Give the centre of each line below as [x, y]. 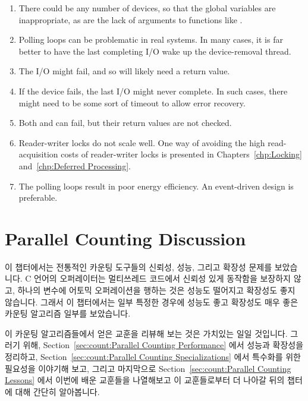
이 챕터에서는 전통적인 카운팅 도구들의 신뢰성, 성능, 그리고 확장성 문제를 [139, 266]
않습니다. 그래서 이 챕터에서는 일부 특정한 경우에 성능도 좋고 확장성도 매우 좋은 [152, 301]
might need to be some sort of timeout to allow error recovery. [132, 102]
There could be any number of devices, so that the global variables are [147, 8]
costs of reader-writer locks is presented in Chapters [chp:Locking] [181, 154]
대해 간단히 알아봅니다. [57, 391]
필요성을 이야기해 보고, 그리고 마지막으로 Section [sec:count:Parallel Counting [148, 368]
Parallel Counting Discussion [125, 238]
